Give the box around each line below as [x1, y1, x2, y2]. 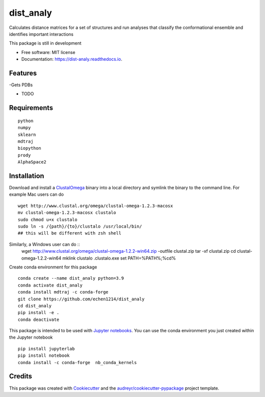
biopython [18, 145, 41, 151]
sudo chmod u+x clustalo [18, 216, 78, 222]
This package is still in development [9, 40, 82, 46]
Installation [9, 172, 44, 180]
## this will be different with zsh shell [18, 231, 122, 236]
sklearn [18, 132, 36, 137]
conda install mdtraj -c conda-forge [18, 290, 109, 295]
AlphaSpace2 [18, 159, 47, 165]
